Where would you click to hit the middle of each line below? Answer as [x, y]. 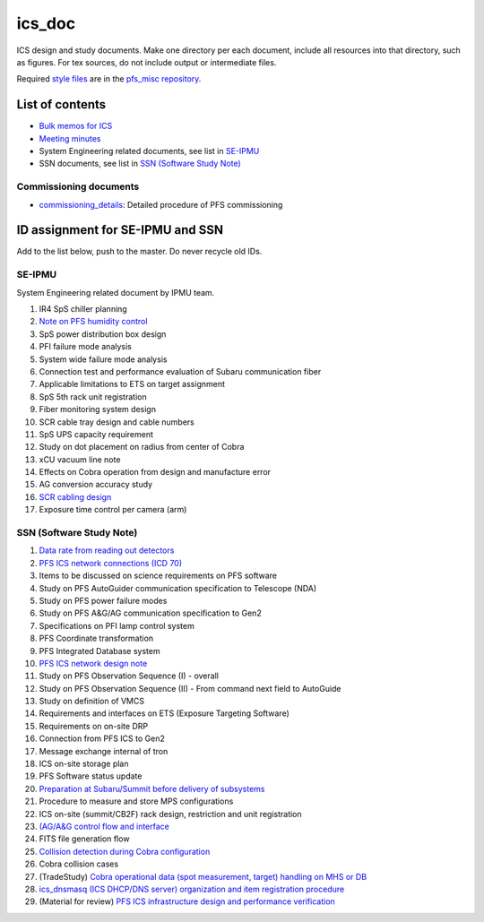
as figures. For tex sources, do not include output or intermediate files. [147, 62]
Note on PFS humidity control [93, 322]
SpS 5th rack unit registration [93, 396]
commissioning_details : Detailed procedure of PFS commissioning [161, 204]
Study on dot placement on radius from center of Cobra [142, 447]
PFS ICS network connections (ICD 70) [111, 563]
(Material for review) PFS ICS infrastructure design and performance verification [187, 901]
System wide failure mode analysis [103, 359]
